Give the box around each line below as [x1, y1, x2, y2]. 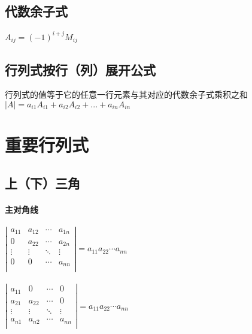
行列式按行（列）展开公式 [5, 60, 156, 79]
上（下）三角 [5, 173, 80, 192]
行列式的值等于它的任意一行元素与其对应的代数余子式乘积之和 [5, 88, 248, 101]
